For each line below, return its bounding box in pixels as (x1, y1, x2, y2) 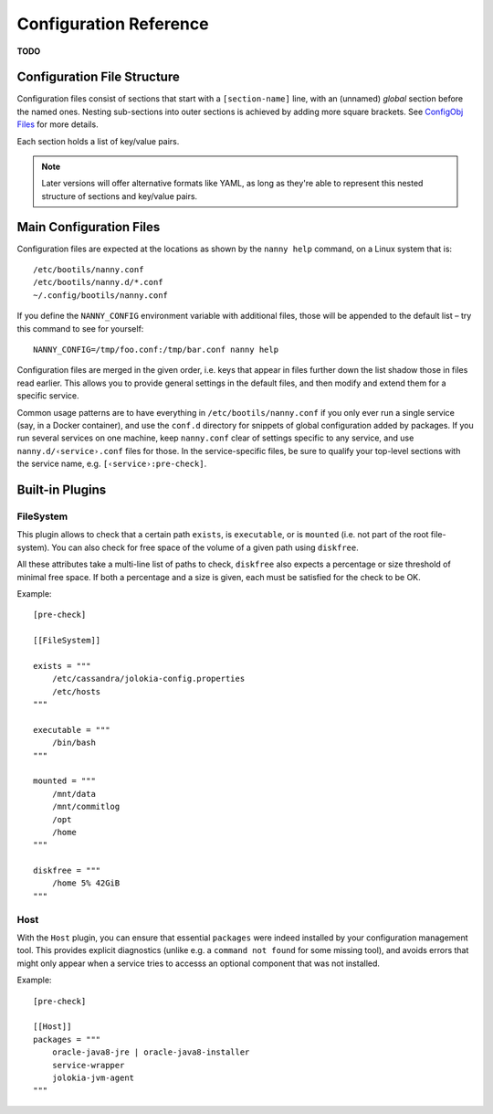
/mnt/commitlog (51, 801, 121, 812)
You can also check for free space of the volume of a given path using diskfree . (51, 542, 360, 553)
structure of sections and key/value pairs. (41, 190, 198, 201)
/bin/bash (51, 737, 96, 748)
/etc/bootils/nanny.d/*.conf (33, 277, 163, 288)
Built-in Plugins (16, 482, 107, 497)
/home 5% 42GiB (51, 878, 121, 888)
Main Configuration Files (16, 219, 161, 235)
